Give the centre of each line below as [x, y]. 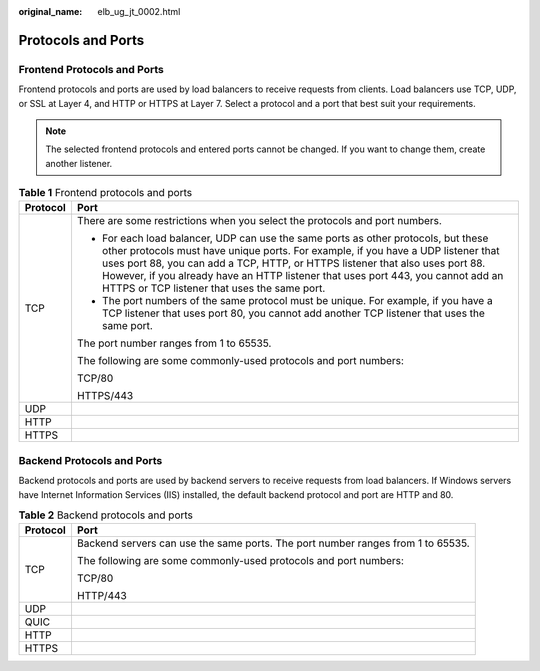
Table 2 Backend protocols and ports [106, 515]
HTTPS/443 [105, 396]
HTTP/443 [101, 596]
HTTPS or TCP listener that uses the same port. [213, 288]
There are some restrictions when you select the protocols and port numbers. [259, 221]
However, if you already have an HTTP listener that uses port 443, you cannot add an [302, 276]
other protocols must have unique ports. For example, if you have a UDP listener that [300, 251]
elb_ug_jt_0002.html [139, 11]
